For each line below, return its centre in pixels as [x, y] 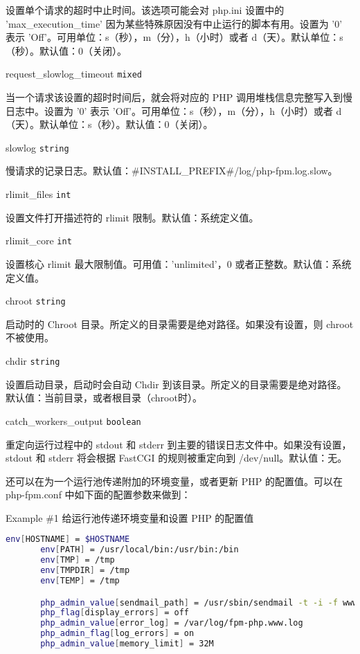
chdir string [33, 361]
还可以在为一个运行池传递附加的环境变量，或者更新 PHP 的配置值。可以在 [174, 481]
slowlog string [37, 147]
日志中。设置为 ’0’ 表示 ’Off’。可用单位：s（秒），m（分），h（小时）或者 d [174, 110]
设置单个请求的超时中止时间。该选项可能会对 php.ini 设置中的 [145, 10]
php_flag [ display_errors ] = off [115, 613]
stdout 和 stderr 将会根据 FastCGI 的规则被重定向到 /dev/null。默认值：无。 [177, 458]
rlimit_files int [38, 194]
